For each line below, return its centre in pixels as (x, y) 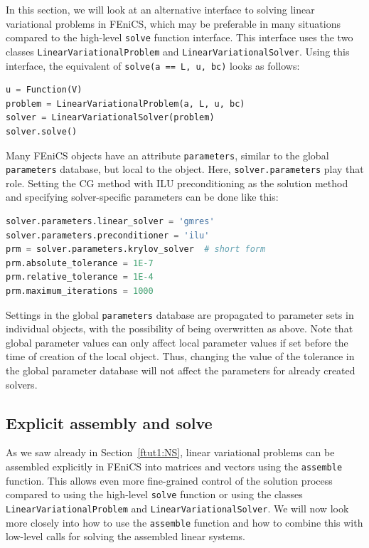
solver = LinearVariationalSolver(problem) (110, 118)
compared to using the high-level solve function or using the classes (154, 494)
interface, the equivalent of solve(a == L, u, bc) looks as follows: (153, 65)
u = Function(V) (44, 90)
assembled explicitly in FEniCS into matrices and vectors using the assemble (174, 467)
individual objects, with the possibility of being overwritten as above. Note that (180, 328)
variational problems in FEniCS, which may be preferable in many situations (173, 23)
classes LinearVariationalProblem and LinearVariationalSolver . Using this (178, 51)
